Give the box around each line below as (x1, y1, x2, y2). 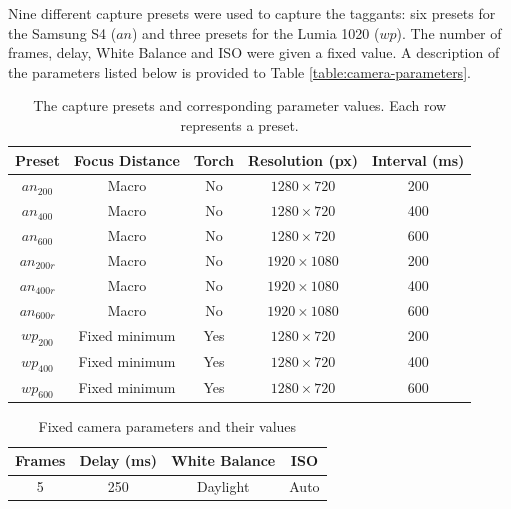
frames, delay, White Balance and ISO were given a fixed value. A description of (8, 42, 500, 63)
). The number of (396, 22, 502, 43)
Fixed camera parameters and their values (38, 415, 297, 436)
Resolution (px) (248, 149, 358, 170)
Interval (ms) (371, 149, 465, 170)
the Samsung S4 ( (8, 22, 117, 43)
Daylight (197, 476, 250, 497)
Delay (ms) (79, 450, 158, 471)
